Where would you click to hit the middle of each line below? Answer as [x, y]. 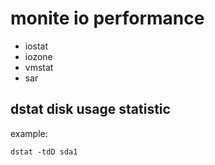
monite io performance [107, 18]
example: [29, 133]
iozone [38, 56]
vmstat [39, 67]
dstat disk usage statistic [90, 109]
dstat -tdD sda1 [44, 152]
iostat [36, 46]
